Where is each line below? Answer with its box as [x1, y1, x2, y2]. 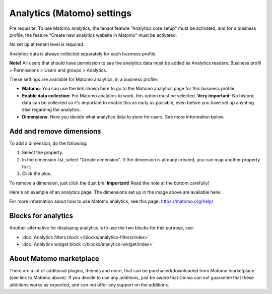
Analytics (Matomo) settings [9, 8, 132, 19]
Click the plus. [22, 170, 52, 177]
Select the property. [22, 149, 63, 156]
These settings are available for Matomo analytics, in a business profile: [9, 76, 158, 82]
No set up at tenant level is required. [9, 41, 85, 47]
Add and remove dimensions [9, 127, 101, 136]
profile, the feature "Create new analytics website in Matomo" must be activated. [9, 32, 177, 38]
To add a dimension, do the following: [9, 140, 88, 146]
